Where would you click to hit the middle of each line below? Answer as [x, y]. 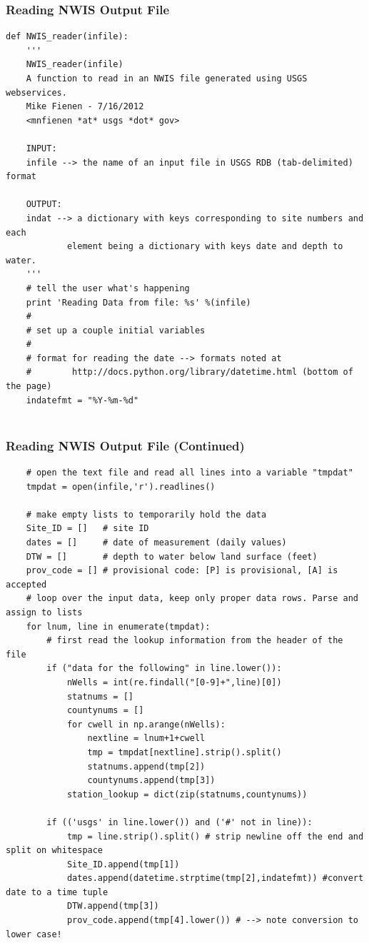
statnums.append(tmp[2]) [146, 766]
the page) [29, 387]
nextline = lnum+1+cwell [146, 738]
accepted [26, 584]
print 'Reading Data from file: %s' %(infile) [138, 302]
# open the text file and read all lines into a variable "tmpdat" [189, 473]
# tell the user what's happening [108, 288]
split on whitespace [55, 851]
